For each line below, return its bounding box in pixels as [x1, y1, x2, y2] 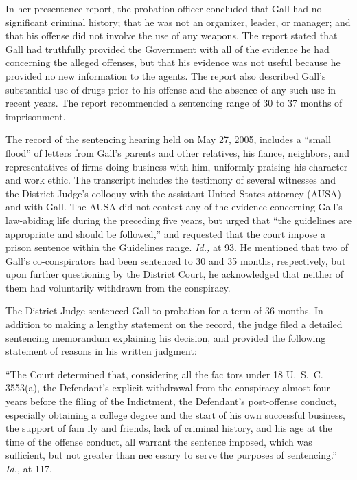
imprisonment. [5, 109, 66, 123]
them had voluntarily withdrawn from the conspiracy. [5, 280, 231, 294]
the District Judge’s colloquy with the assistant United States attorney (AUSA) [5, 186, 341, 200]
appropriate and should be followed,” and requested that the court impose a [5, 226, 325, 241]
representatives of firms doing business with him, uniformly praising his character [5, 159, 348, 173]
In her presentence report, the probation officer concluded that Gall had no [5, 1, 322, 15]
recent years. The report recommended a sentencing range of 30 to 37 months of [5, 96, 343, 110]
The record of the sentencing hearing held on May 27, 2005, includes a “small [5, 132, 331, 146]
